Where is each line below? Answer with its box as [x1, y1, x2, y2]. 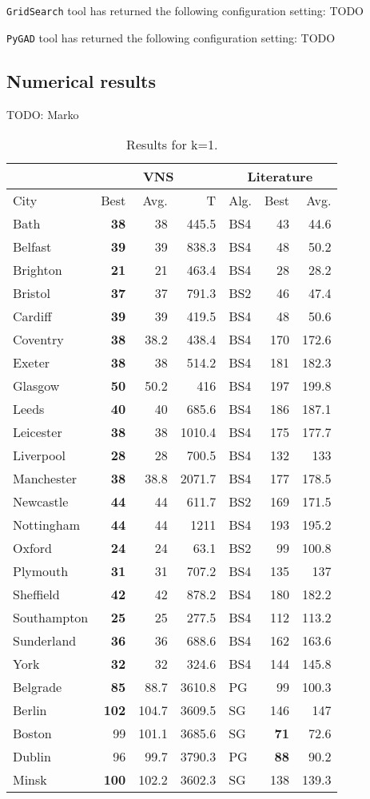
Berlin [13, 701, 47, 720]
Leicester [13, 423, 62, 442]
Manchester [13, 469, 78, 488]
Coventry [13, 330, 64, 349]
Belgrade [13, 678, 62, 697]
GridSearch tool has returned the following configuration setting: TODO [6, 2, 364, 18]
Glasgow [13, 376, 60, 396]
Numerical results [6, 68, 156, 93]
